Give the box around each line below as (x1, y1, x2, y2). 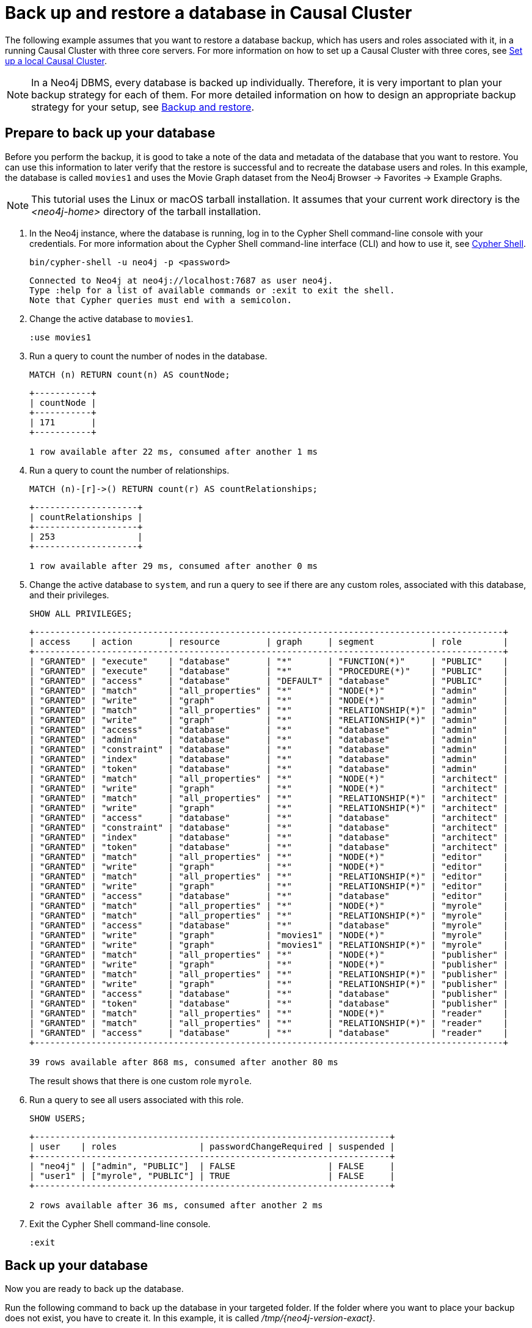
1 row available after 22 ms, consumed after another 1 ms (29, 446, 318, 457)
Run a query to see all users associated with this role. (29, 1094, 244, 1105)
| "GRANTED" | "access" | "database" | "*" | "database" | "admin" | (29, 724, 508, 735)
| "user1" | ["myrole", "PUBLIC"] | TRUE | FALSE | (29, 1170, 395, 1181)
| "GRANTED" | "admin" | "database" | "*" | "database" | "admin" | (29, 734, 508, 744)
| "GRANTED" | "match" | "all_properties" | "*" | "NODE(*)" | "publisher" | (29, 949, 508, 959)
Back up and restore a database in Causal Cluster (5, 2, 412, 23)
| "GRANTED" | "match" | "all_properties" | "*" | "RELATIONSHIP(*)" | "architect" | (29, 793, 508, 803)
